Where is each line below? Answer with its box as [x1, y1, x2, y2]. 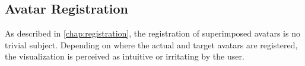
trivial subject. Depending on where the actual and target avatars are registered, [5, 38, 298, 51]
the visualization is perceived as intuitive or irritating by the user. [5, 50, 244, 62]
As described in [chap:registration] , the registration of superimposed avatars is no [5, 27, 300, 39]
